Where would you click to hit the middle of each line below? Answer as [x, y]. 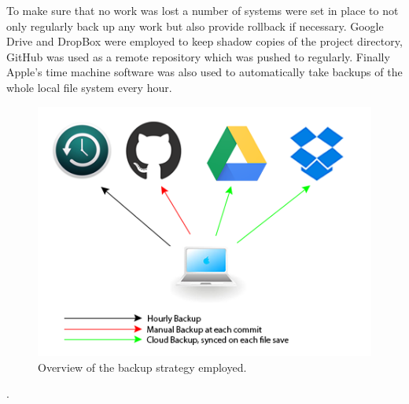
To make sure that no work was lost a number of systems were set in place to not [203, 10]
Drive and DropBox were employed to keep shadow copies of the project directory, [204, 41]
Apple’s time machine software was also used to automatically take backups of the [204, 72]
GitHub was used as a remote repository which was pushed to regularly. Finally [198, 56]
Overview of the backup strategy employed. [142, 367]
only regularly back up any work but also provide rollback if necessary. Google [195, 26]
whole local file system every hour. [89, 87]
